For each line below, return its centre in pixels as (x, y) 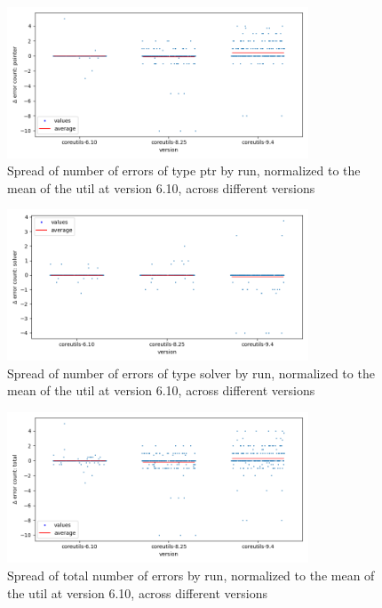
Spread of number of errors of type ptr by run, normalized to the (184, 170)
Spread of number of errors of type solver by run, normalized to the (191, 373)
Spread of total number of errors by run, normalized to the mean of (191, 575)
